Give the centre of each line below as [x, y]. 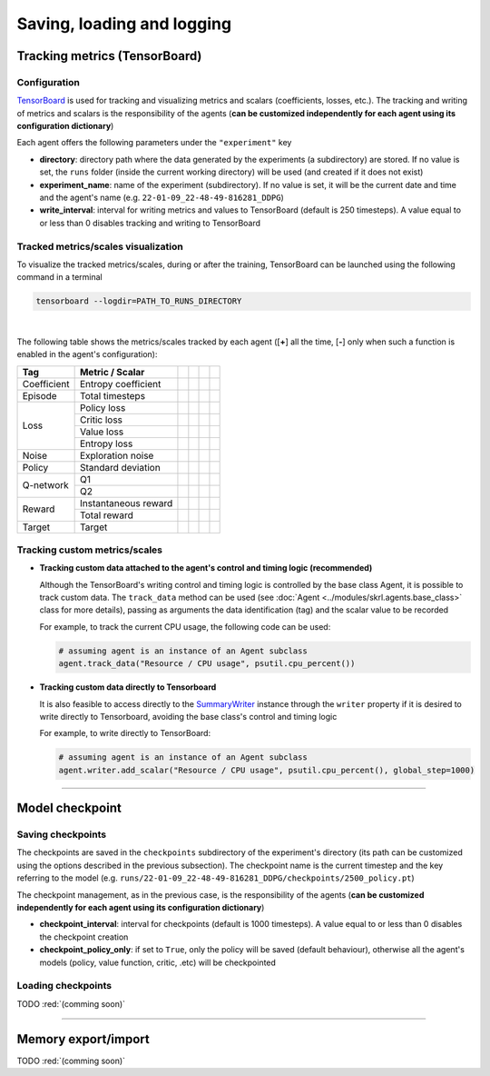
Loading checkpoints [64, 986]
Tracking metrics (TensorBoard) [109, 56]
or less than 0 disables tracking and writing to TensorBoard [150, 223]
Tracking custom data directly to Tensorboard [128, 687]
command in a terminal [60, 277]
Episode [40, 395]
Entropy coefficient [120, 384]
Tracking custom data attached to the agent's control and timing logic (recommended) [206, 568]
